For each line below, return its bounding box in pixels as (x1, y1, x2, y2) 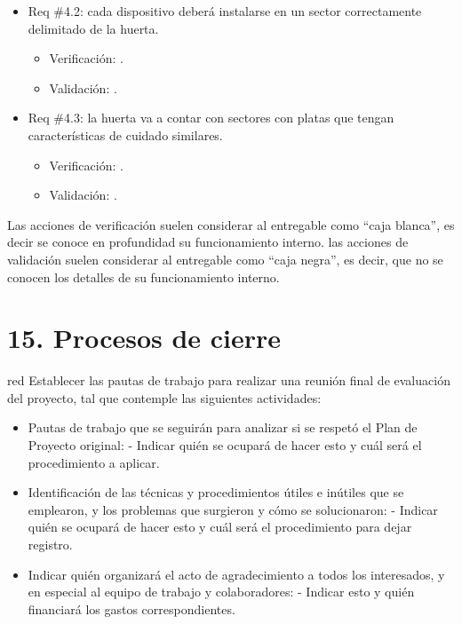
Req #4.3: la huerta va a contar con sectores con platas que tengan (28, 108, 394, 127)
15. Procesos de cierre (7, 320, 282, 356)
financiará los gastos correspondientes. (28, 599, 235, 618)
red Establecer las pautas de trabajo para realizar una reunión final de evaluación (7, 371, 450, 390)
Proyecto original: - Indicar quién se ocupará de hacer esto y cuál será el (28, 436, 422, 454)
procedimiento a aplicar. (28, 453, 160, 471)
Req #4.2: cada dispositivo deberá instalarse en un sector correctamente (28, 2, 422, 20)
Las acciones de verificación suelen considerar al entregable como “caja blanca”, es (7, 215, 455, 233)
